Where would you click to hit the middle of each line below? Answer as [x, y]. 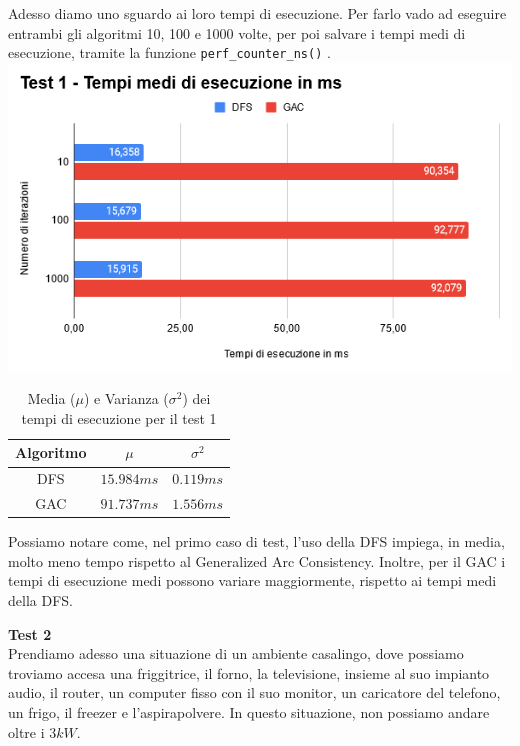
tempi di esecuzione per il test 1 [119, 417]
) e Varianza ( [126, 398]
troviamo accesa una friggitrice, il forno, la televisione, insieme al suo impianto [249, 672]
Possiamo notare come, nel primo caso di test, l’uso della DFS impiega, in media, [256, 541]
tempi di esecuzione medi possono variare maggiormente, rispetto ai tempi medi [252, 580]
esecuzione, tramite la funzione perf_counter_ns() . [169, 52]
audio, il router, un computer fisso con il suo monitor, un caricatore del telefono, [254, 692]
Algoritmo [51, 452]
